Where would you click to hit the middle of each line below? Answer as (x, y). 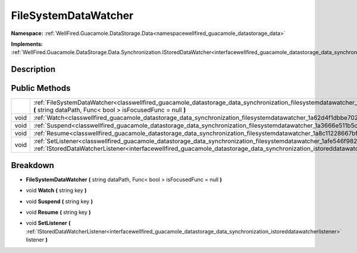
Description (33, 69)
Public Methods (41, 88)
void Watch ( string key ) (56, 191)
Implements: (27, 44)
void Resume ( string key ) (59, 212)
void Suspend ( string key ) (59, 201)
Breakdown (33, 165)
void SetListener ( (48, 223)
